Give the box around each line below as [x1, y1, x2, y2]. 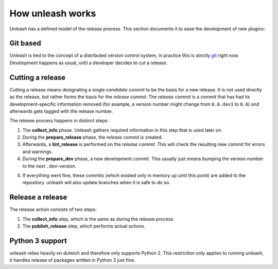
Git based [9, 39, 41, 48]
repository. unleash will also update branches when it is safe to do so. [22, 180, 170, 186]
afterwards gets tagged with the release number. [9, 108, 113, 114]
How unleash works [9, 8, 96, 19]
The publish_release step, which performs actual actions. [22, 223, 146, 229]
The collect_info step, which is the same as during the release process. [22, 216, 175, 222]
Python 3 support [9, 236, 67, 245]
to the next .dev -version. [22, 163, 77, 169]
